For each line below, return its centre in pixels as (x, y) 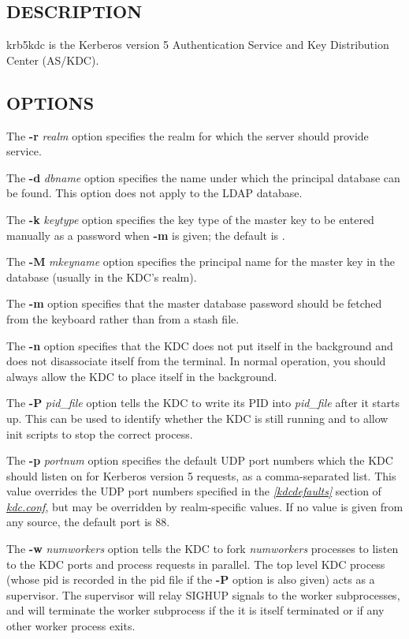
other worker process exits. (71, 626)
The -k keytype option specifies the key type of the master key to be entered (190, 219)
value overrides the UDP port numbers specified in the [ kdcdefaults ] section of (194, 491)
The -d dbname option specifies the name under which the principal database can (203, 177)
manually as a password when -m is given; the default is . (146, 235)
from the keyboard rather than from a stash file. (123, 318)
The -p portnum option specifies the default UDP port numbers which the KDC (200, 460)
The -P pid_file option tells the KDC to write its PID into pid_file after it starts (203, 403)
